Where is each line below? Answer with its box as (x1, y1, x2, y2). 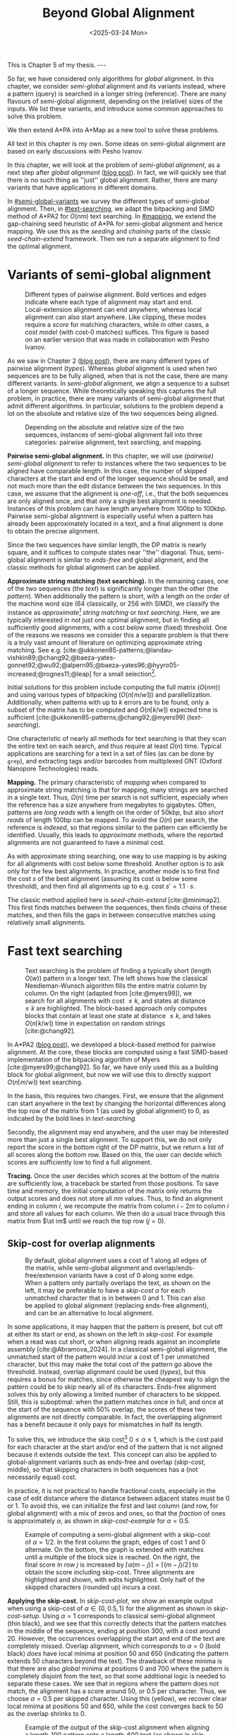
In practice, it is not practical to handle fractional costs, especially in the (7, 1486, 217, 1494)
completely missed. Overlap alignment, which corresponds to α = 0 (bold (7, 1642, 221, 1650)
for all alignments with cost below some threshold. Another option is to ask (7, 860, 224, 868)
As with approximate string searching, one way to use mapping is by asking (7, 852, 227, 860)
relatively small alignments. (7, 918, 86, 927)
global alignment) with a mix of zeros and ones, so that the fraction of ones (7, 1509, 226, 1517)
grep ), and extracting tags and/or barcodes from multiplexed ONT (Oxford (7, 757, 222, 766)
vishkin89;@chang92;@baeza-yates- (7, 653, 116, 662)
